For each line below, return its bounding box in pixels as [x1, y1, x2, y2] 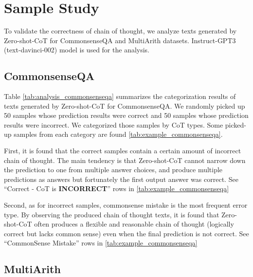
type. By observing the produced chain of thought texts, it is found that [4, 209, 219, 219]
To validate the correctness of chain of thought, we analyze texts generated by [4, 26, 237, 36]
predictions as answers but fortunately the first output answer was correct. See [4, 174, 238, 184]
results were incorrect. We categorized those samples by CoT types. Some [4, 119, 223, 130]
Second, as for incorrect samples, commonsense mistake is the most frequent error [4, 200, 248, 210]
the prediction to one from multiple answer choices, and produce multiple [4, 164, 223, 175]
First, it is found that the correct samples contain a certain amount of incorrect [4, 146, 241, 156]
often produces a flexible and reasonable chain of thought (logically [34, 219, 234, 229]
